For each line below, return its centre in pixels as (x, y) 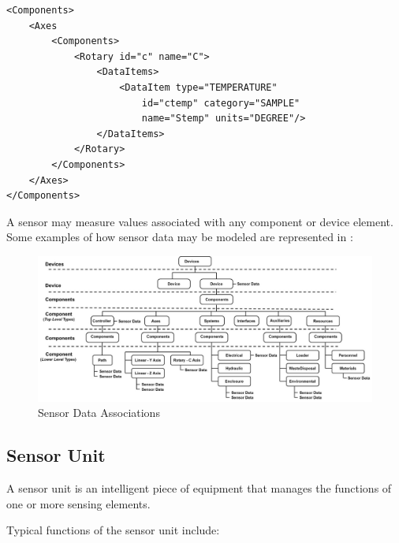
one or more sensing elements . (78, 503)
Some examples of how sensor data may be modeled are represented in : (180, 237)
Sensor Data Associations (99, 413)
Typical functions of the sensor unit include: (113, 530)
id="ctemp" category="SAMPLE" (221, 103)
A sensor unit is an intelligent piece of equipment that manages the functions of (199, 487)
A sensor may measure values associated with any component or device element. (200, 221)
